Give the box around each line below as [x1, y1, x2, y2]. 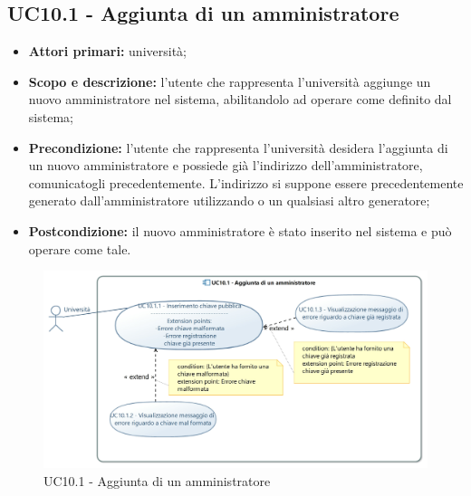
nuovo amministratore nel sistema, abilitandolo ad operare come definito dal [28, 90, 452, 109]
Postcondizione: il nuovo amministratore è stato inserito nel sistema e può [28, 221, 452, 240]
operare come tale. [28, 239, 131, 258]
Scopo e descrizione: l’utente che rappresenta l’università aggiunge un [28, 72, 431, 91]
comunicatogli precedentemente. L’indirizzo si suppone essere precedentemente [28, 173, 464, 192]
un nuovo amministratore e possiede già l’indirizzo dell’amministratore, [28, 156, 423, 175]
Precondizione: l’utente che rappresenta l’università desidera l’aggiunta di [28, 138, 448, 157]
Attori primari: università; [28, 42, 187, 61]
